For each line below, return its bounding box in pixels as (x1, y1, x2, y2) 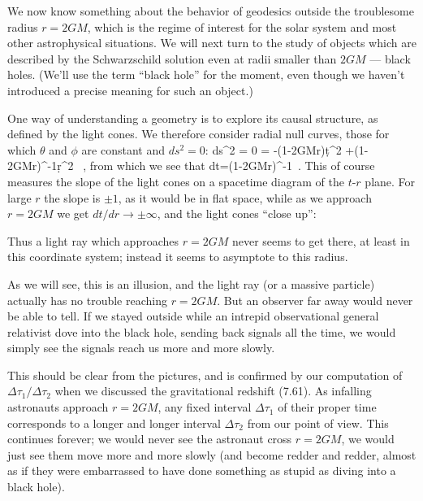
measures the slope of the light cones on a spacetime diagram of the (7, 172, 344, 190)
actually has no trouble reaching (7, 291, 167, 308)
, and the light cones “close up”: (157, 205, 317, 222)
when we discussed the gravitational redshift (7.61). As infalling (54, 382, 372, 399)
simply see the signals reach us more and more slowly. (7, 339, 275, 356)
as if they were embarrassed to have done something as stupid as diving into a (7, 462, 396, 479)
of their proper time (278, 399, 377, 416)
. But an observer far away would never (217, 291, 413, 308)
